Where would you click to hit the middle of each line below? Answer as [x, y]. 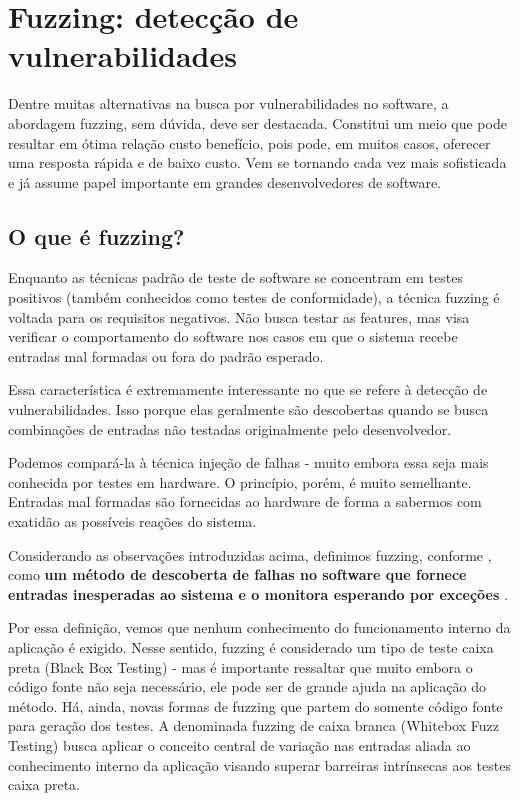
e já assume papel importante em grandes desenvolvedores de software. [225, 181]
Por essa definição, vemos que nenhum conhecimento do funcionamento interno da [259, 627]
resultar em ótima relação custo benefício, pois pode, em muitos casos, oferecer [249, 142]
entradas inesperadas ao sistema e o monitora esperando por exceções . [258, 593]
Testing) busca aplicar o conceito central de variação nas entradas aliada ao [239, 744]
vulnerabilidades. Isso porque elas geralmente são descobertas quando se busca [248, 409]
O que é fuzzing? [96, 235]
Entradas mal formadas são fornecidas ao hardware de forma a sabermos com [245, 501]
